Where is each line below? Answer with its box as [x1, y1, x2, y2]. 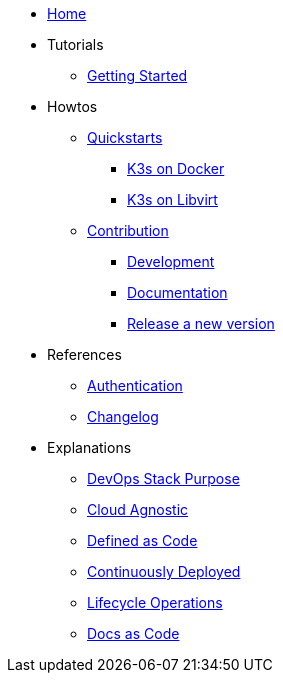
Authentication [87, 377, 183, 394]
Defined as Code [87, 532, 198, 549]
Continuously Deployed [87, 563, 241, 580]
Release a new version [127, 315, 275, 332]
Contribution [87, 222, 169, 239]
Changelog [87, 408, 159, 425]
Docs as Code [87, 625, 180, 642]
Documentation [127, 284, 228, 301]
